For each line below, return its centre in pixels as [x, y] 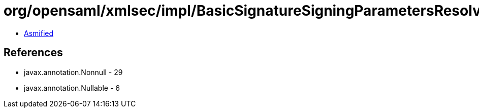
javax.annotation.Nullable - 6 [72, 88]
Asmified [39, 33]
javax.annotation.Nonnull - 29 [73, 72]
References [33, 53]
